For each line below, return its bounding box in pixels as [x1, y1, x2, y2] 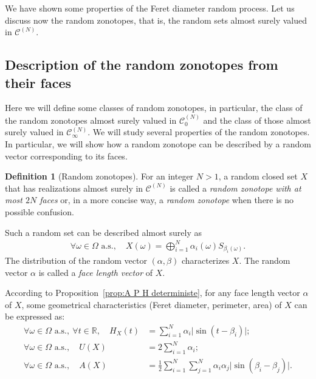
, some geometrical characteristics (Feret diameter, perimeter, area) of [21, 298, 282, 310]
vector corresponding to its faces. [5, 149, 128, 162]
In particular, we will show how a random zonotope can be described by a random [5, 137, 311, 150]
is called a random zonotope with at [170, 181, 301, 194]
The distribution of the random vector [5, 254, 147, 267]
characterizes [181, 254, 230, 267]
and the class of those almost [203, 113, 311, 126]
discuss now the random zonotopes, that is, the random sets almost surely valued [5, 13, 307, 26]
